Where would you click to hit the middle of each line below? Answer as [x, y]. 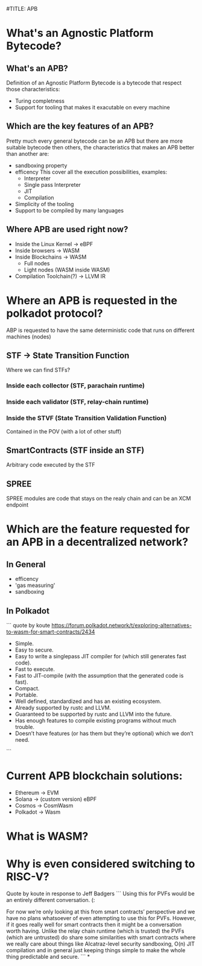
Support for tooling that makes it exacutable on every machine [92, 107]
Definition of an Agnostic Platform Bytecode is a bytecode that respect [94, 83]
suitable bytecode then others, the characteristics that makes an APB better [100, 147]
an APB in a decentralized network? [97, 542]
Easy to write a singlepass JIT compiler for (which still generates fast [101, 656]
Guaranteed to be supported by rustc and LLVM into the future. [93, 714]
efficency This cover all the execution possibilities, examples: [91, 172]
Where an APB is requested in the [92, 300]
